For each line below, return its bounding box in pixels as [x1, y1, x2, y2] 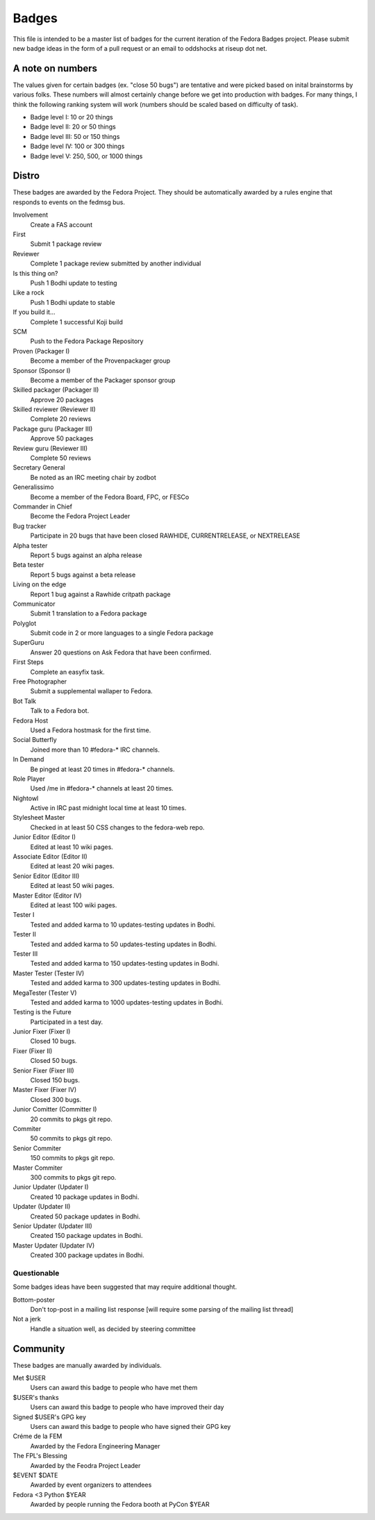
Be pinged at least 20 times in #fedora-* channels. [30, 765, 175, 773]
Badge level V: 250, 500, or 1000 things [30, 151, 143, 160]
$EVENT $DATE [12, 1471, 58, 1479]
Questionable [12, 1268, 60, 1278]
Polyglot [12, 619, 37, 627]
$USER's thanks [12, 1393, 59, 1401]
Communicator [12, 600, 56, 608]
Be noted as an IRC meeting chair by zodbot [30, 473, 156, 481]
